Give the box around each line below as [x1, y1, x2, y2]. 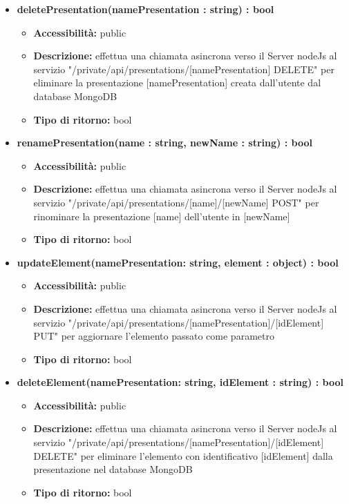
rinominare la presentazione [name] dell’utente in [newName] [33, 209, 290, 223]
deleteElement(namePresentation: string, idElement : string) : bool [17, 375, 343, 389]
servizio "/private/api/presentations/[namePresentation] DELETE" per [33, 61, 334, 76]
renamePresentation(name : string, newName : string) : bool [17, 135, 312, 150]
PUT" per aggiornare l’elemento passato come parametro [33, 329, 274, 343]
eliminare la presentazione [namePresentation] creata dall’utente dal [33, 75, 321, 90]
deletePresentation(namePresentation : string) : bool [17, 2, 274, 16]
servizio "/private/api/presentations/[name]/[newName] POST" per [33, 195, 319, 209]
